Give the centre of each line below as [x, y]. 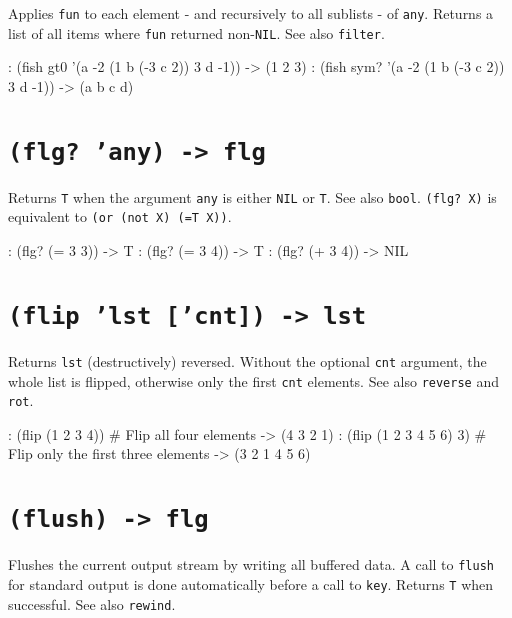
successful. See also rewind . [92, 603]
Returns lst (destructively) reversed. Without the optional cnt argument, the [247, 360]
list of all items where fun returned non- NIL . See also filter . [196, 32]
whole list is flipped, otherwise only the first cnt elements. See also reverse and [253, 380]
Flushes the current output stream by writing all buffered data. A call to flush [251, 564]
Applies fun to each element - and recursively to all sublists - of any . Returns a [251, 13]
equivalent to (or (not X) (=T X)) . [120, 216]
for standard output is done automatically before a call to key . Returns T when [251, 583]
